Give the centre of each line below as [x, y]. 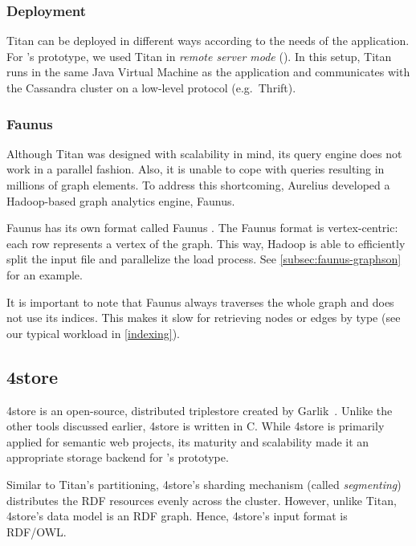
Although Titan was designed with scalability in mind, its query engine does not [204, 153]
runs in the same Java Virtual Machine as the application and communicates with [208, 72]
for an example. [45, 274]
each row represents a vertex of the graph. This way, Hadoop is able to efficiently [206, 243]
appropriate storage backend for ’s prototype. [118, 457]
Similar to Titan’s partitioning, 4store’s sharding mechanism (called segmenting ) [204, 484]
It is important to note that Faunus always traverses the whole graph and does [200, 302]
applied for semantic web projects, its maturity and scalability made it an [188, 441]
